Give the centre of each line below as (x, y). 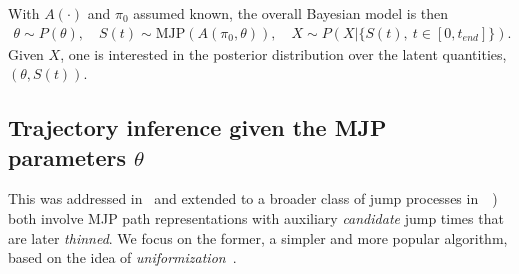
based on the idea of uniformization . (122, 257)
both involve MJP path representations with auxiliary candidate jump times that (256, 218)
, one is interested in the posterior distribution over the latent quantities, (283, 53)
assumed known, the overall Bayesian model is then (291, 13)
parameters (67, 156)
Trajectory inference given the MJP (197, 127)
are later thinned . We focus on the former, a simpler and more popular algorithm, (258, 237)
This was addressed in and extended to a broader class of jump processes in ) (253, 198)
